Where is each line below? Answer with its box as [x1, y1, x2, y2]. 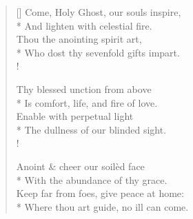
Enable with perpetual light [16, 109, 134, 123]
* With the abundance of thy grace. [16, 172, 167, 187]
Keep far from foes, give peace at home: [16, 186, 184, 200]
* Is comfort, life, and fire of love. [16, 95, 158, 109]
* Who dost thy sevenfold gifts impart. [16, 45, 180, 59]
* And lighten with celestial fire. [16, 18, 152, 32]
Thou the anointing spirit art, [16, 32, 142, 46]
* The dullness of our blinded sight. [16, 122, 167, 136]
